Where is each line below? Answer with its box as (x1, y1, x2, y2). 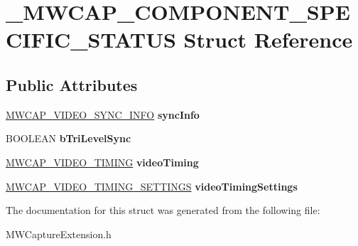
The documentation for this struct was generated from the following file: (6, 203, 320, 218)
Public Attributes (6, 73, 138, 95)
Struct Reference (183, 25, 353, 54)
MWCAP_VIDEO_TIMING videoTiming (6, 154, 199, 169)
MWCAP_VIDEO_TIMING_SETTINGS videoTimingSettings (6, 178, 298, 193)
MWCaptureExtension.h (6, 226, 112, 241)
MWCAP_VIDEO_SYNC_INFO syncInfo (6, 107, 200, 122)
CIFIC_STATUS (6, 25, 176, 54)
